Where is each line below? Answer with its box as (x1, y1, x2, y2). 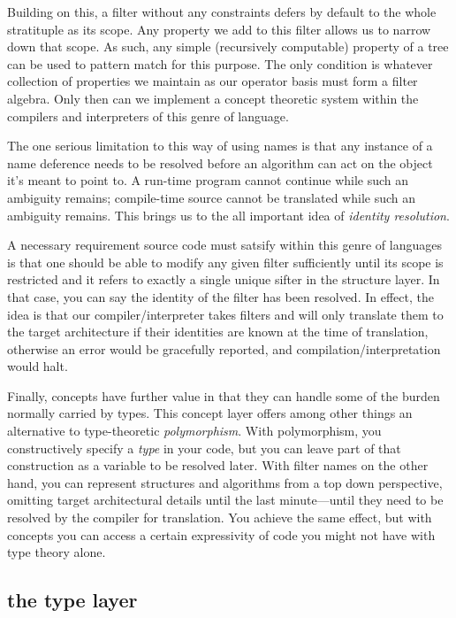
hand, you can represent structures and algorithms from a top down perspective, (7, 473, 443, 491)
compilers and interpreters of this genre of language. (7, 106, 289, 125)
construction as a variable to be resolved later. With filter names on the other (7, 456, 429, 475)
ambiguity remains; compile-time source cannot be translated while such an (7, 188, 416, 206)
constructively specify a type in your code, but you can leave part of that (7, 438, 401, 457)
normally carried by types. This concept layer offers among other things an (7, 404, 413, 422)
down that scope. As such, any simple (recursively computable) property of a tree (7, 37, 449, 56)
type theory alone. (7, 543, 106, 561)
